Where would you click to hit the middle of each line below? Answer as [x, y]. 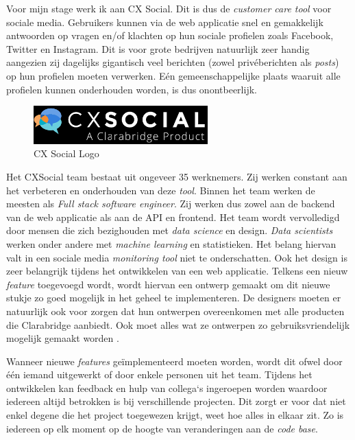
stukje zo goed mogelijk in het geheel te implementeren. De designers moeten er [174, 298]
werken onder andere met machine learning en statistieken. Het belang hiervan [171, 243]
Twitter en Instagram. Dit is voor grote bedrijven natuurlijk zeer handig [158, 48]
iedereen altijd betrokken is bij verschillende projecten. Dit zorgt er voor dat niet [176, 401]
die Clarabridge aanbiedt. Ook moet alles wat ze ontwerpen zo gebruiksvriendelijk [178, 324]
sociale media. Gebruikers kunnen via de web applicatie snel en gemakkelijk [165, 22]
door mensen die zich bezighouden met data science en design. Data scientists [170, 230]
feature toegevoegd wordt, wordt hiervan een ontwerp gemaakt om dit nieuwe [168, 284]
